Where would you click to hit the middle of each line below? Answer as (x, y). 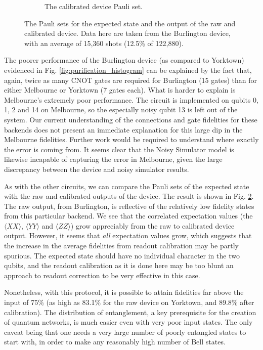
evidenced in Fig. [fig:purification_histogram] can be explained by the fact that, (128, 70)
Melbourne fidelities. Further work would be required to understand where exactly (131, 139)
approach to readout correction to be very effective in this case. (102, 275)
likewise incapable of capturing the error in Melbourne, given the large (113, 159)
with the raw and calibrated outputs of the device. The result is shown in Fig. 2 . (129, 196)
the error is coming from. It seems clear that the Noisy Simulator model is (119, 149)
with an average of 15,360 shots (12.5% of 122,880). (104, 43)
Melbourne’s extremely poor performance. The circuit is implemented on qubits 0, (131, 99)
